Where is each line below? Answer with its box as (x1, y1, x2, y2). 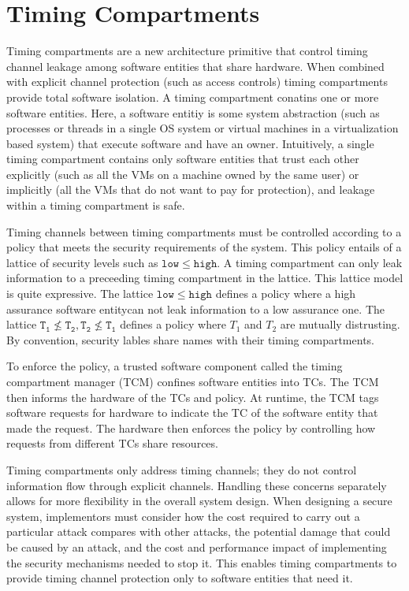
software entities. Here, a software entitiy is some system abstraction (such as (6, 104, 380, 121)
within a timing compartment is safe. (6, 197, 185, 214)
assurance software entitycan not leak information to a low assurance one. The (6, 300, 385, 317)
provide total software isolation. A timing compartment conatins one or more (6, 88, 379, 105)
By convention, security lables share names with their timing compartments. (6, 331, 374, 348)
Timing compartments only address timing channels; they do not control (6, 461, 357, 478)
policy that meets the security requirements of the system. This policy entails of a (6, 239, 402, 255)
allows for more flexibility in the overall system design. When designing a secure (6, 492, 392, 509)
